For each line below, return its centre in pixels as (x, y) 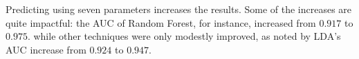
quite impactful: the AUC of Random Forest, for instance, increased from (161, 22)
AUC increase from (46, 49)
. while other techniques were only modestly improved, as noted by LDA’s (184, 36)
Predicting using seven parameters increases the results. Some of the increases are (179, 9)
